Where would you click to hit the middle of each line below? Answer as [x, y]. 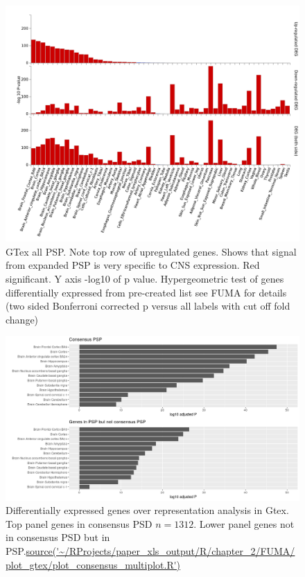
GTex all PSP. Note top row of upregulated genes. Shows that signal [151, 251]
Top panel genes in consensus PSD [79, 523]
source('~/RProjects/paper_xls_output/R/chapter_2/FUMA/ [160, 550]
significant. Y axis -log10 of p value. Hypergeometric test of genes [145, 278]
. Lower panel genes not [244, 523]
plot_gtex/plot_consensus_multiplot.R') [93, 564]
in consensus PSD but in [58, 537]
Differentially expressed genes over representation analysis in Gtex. [147, 510]
